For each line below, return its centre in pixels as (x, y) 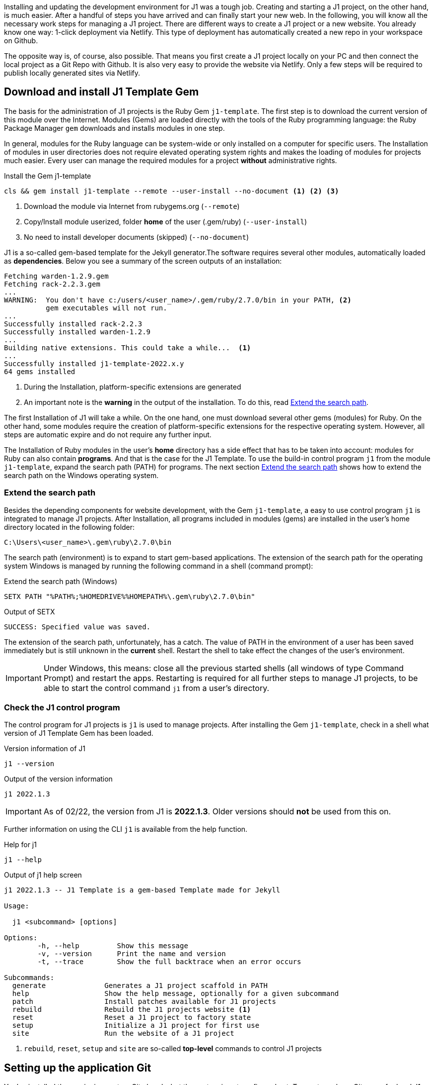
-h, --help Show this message (113, 946)
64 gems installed (40, 371)
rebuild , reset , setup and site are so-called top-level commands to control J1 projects (173, 1049)
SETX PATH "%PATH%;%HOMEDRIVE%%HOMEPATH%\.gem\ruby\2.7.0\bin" (130, 596)
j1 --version (29, 764)
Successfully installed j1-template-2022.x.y (94, 363)
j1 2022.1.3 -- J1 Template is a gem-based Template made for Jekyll (142, 890)
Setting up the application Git (78, 1068)
